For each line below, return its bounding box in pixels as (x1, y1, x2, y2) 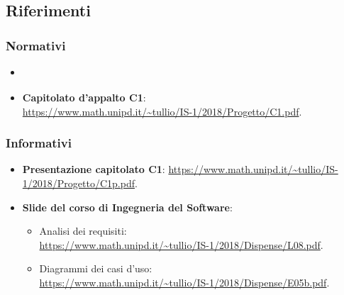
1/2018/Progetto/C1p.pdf (22, 175, 135, 190)
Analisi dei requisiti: (39, 223, 127, 238)
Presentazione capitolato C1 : (22, 162, 165, 177)
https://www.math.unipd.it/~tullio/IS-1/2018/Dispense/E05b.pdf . (39, 274, 330, 289)
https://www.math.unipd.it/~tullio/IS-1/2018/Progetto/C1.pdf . (22, 104, 302, 118)
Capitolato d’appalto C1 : (22, 89, 146, 104)
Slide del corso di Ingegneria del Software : (22, 199, 233, 214)
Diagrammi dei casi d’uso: (39, 261, 152, 276)
